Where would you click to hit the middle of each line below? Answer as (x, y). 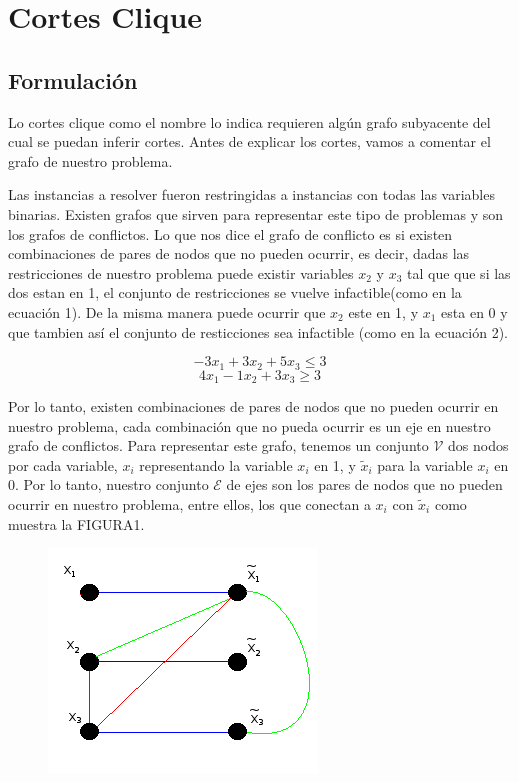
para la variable (425, 464)
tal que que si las (459, 272)
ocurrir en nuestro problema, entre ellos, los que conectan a (189, 503)
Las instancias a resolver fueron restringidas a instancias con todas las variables (251, 194)
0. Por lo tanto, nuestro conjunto (108, 484)
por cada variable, (63, 464)
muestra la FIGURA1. (76, 523)
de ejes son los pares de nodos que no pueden (364, 484)
